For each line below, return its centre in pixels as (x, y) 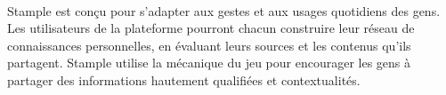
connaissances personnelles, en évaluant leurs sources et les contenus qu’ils (209, 45)
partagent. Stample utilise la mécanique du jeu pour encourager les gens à (209, 63)
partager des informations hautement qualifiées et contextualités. (184, 79)
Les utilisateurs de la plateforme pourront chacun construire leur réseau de (211, 28)
